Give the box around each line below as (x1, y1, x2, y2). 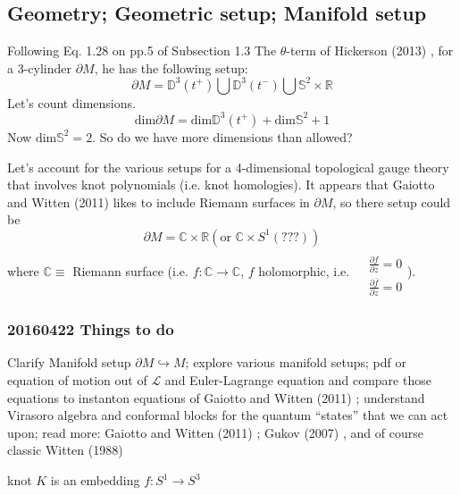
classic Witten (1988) (7, 440, 123, 459)
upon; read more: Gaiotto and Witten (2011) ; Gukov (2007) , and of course (7, 423, 423, 441)
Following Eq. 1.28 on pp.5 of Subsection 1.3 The (7, 41, 277, 60)
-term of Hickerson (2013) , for (286, 41, 454, 60)
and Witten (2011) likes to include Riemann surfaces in (7, 192, 310, 211)
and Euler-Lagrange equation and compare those (164, 371, 431, 390)
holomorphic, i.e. (258, 262, 350, 281)
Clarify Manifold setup (7, 353, 131, 372)
